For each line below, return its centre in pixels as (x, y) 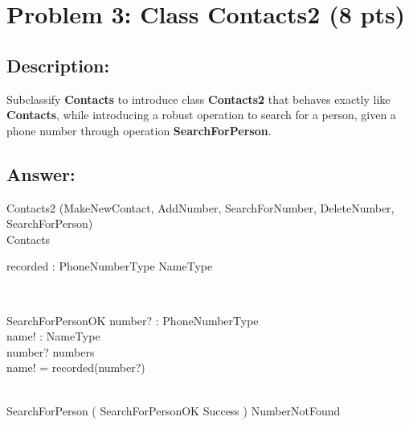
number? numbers (51, 351)
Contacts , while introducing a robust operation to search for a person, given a (201, 115)
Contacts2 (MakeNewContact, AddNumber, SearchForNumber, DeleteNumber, (200, 207)
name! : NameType (53, 336)
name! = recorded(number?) (76, 367)
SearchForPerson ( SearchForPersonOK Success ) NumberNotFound (174, 410)
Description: (58, 65)
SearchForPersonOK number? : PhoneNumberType (133, 320)
